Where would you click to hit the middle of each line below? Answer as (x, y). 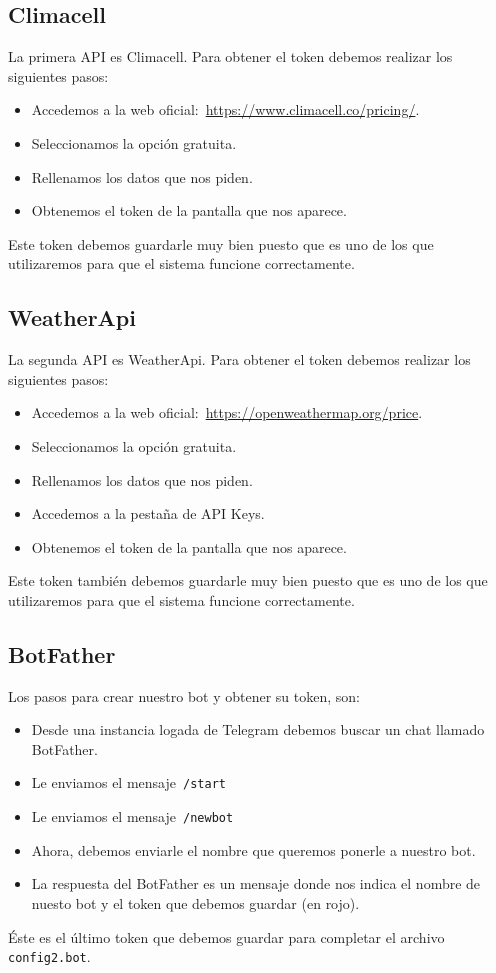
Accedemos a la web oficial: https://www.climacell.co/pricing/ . (225, 109)
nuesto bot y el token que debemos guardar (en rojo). (195, 902)
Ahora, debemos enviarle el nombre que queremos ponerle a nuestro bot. (253, 849)
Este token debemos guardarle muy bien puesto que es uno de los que (221, 243)
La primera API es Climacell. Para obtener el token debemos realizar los (230, 56)
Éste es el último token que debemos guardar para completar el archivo (226, 936)
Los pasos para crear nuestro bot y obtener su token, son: (184, 695)
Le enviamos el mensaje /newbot (132, 816)
